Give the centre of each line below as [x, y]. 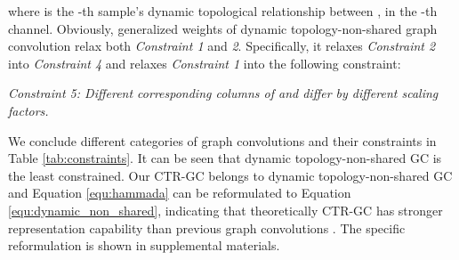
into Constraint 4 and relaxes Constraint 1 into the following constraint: [205, 63]
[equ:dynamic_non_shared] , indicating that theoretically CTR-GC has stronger [225, 210]
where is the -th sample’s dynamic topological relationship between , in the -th [223, 11]
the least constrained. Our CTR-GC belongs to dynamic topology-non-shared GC [230, 175]
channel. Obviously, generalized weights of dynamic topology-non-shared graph [223, 28]
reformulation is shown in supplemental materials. [144, 245]
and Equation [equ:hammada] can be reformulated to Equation [180, 193]
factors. [28, 110]
